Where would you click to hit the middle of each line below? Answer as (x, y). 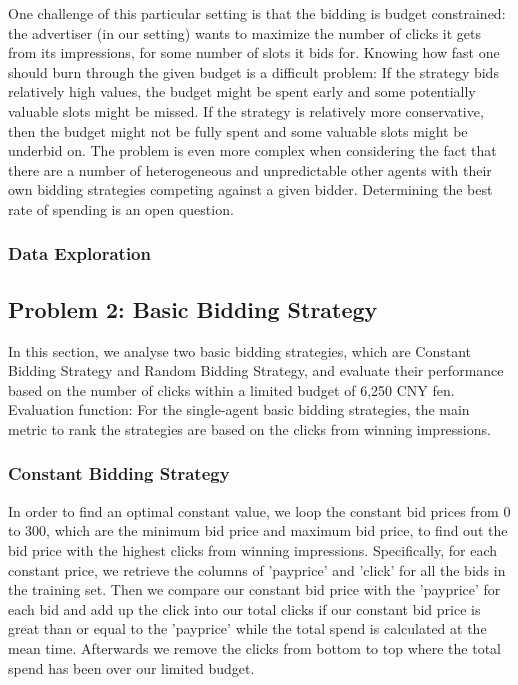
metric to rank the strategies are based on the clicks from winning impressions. (249, 428)
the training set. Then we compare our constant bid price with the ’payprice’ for (254, 589)
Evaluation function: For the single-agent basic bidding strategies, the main (239, 409)
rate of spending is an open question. (121, 208)
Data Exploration (79, 253)
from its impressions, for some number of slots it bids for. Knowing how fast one (254, 52)
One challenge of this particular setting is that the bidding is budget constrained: (257, 13)
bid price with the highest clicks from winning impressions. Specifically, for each (253, 549)
